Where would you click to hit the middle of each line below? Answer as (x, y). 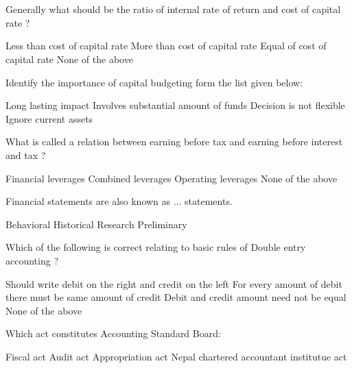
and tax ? (26, 155)
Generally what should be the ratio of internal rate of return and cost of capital (173, 9)
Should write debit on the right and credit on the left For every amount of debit (174, 283)
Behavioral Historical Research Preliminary (96, 224)
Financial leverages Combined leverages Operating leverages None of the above (172, 178)
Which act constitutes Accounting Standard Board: (113, 333)
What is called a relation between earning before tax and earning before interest (174, 142)
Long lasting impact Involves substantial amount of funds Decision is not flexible (175, 105)
